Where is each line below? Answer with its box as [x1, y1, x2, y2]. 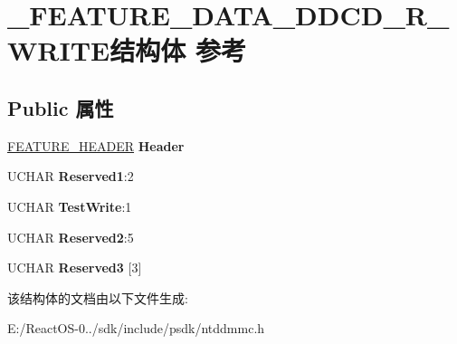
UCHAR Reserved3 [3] [7, 258, 142, 277]
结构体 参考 [109, 32, 246, 69]
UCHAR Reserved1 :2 [7, 167, 134, 186]
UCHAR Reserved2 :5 [7, 227, 134, 246]
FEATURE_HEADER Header [7, 136, 185, 155]
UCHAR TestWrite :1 [7, 196, 132, 215]
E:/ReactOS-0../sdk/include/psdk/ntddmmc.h [7, 319, 265, 338]
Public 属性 [7, 93, 114, 121]
